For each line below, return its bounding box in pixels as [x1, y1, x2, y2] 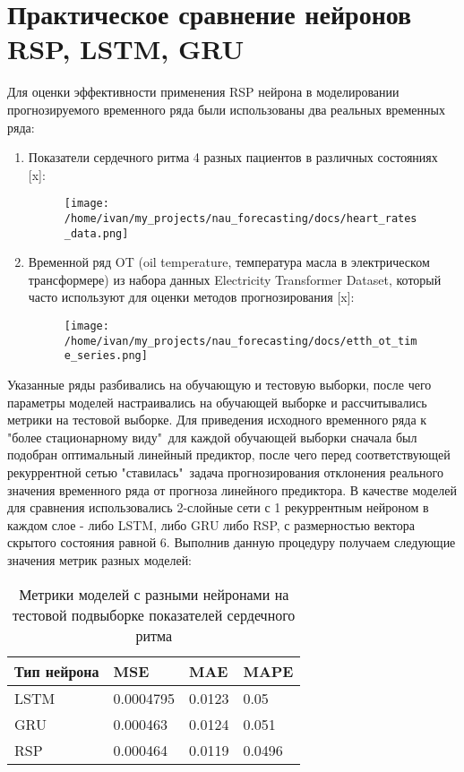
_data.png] [64, 227, 129, 240]
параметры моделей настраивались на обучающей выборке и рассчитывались [7, 392, 427, 411]
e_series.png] [64, 349, 148, 363]
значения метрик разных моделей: [7, 550, 193, 569]
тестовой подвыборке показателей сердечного [13, 604, 296, 625]
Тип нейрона [14, 660, 99, 682]
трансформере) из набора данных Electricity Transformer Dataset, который [28, 270, 442, 288]
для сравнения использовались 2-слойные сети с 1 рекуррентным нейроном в [7, 498, 429, 517]
